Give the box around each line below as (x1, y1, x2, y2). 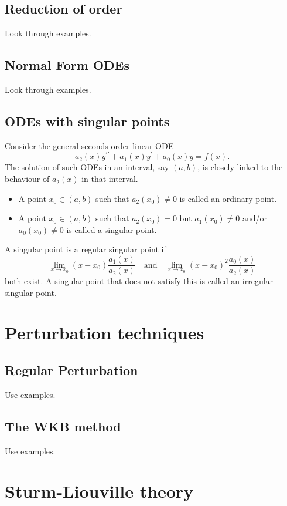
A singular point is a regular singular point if (5, 243, 166, 255)
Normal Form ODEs (5, 56, 129, 74)
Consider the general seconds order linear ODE (5, 139, 174, 151)
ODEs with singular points (5, 112, 170, 130)
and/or (242, 212, 267, 224)
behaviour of (5, 173, 50, 185)
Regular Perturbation (5, 361, 138, 379)
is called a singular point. (66, 223, 157, 235)
